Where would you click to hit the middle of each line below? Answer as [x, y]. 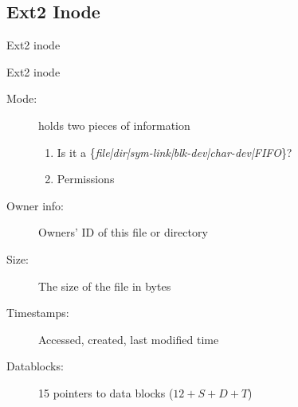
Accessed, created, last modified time [129, 339]
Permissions [86, 179]
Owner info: [35, 205]
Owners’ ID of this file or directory [123, 232]
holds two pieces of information [114, 125]
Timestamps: [38, 313]
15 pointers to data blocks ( [106, 392]
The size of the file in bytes [105, 286]
